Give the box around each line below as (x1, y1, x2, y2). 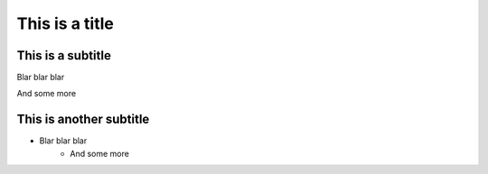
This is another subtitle (16, 112, 150, 127)
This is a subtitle (16, 48, 112, 63)
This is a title (16, 14, 115, 33)
